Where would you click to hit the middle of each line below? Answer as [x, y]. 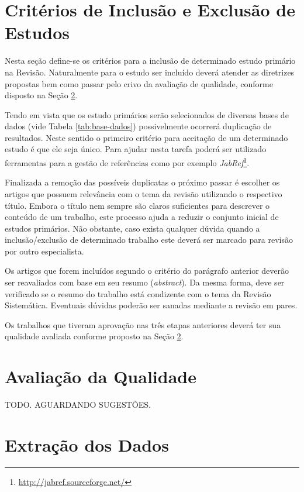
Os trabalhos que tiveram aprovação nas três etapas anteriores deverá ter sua [143, 324]
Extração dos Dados [87, 444]
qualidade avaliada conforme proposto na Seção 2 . [94, 336]
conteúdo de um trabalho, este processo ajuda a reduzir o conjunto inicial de [142, 217]
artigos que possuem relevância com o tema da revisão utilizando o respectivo [144, 193]
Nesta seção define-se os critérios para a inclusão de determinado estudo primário [150, 61]
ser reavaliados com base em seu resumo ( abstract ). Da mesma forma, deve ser [145, 282]
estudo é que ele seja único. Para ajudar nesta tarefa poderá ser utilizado [136, 149]
